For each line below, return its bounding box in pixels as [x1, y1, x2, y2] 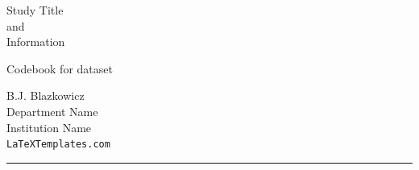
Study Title [6, 2, 64, 18]
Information [6, 33, 65, 50]
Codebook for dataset [6, 60, 113, 77]
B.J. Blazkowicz [6, 87, 85, 104]
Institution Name [6, 118, 92, 135]
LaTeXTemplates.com [6, 139, 110, 151]
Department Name [6, 102, 98, 119]
